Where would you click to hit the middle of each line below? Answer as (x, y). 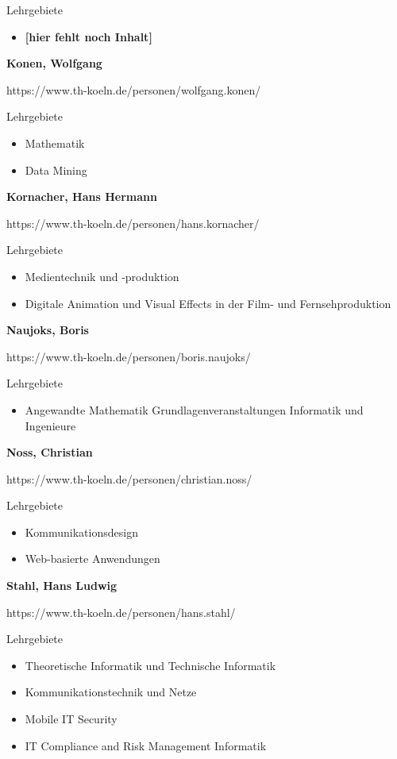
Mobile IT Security (71, 719)
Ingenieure (50, 425)
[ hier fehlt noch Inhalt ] (89, 36)
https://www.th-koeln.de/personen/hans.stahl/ (121, 612)
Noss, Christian (50, 452)
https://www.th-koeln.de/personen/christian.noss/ (129, 478)
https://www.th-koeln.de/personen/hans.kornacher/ (133, 223)
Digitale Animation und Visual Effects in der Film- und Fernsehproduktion (208, 303)
